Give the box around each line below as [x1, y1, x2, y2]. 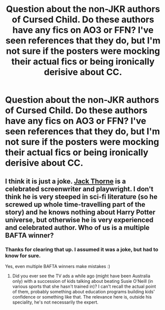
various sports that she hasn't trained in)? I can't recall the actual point [12, 283, 156, 289]
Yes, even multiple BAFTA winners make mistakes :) [5, 263, 110, 269]
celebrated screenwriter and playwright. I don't [5, 184, 154, 193]
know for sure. [5, 252, 41, 259]
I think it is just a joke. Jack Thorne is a [5, 177, 126, 185]
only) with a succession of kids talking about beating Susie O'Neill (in [12, 278, 153, 284]
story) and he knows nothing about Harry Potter [5, 208, 156, 216]
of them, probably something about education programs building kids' [12, 288, 155, 295]
